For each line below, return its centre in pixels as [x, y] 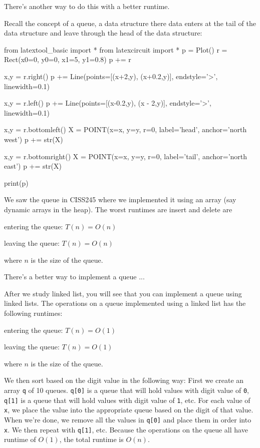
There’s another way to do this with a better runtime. [87, 6]
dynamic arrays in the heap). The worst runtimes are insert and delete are [118, 209]
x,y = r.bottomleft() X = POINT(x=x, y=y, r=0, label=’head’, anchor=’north [125, 129]
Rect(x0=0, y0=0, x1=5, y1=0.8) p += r [68, 59]
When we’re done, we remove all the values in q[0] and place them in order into [128, 419]
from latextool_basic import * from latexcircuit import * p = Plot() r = [116, 49]
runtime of [20, 439]
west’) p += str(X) [34, 139]
